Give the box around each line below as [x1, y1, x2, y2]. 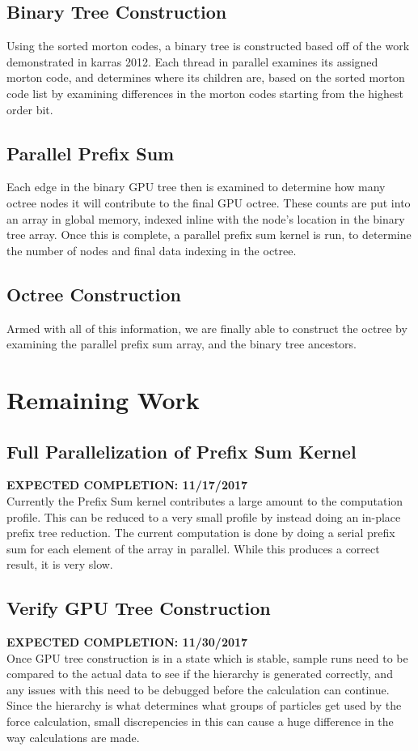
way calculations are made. [6, 728, 140, 745]
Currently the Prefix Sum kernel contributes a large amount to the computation [6, 492, 403, 509]
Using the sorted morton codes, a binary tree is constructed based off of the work [6, 37, 410, 54]
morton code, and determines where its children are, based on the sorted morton [6, 69, 405, 86]
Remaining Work [6, 382, 200, 416]
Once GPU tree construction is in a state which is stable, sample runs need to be [6, 649, 408, 666]
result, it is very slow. [6, 556, 113, 573]
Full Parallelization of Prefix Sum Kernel [6, 438, 357, 463]
